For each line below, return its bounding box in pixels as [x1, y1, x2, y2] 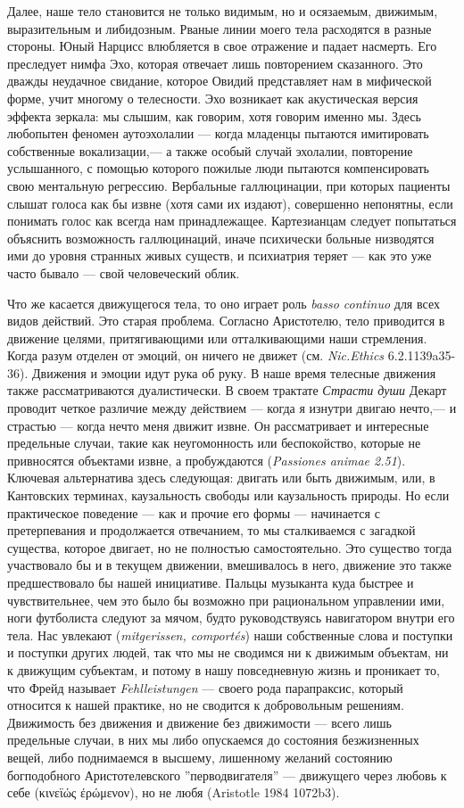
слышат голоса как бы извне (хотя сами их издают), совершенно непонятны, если [7, 194, 453, 212]
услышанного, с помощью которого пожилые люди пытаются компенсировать [7, 159, 429, 177]
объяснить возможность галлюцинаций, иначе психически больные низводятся [7, 228, 435, 247]
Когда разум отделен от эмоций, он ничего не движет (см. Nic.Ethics [7, 346, 385, 365]
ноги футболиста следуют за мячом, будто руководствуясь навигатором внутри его [7, 608, 455, 627]
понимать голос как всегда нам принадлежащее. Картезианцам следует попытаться [7, 211, 457, 230]
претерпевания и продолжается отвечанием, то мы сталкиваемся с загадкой [7, 521, 416, 540]
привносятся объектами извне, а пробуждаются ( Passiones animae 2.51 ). [7, 450, 406, 469]
